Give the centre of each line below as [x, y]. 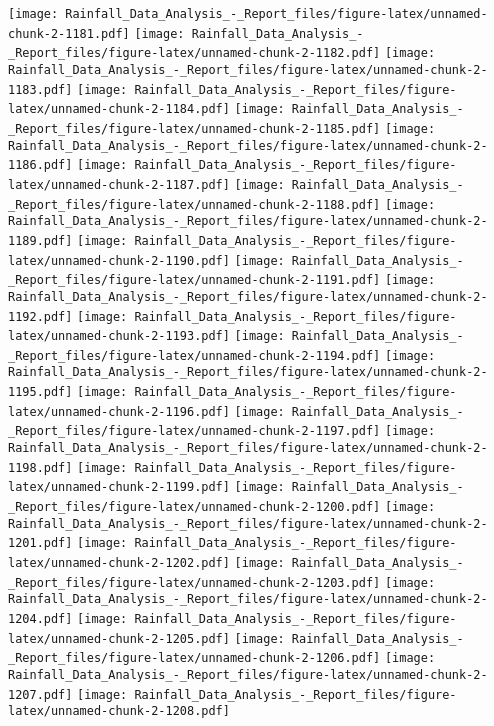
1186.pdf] [40, 165]
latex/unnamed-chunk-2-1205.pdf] [119, 638]
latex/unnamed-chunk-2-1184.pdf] [119, 109]
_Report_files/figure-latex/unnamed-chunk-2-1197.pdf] [194, 431]
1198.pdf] [40, 467]
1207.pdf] [40, 694]
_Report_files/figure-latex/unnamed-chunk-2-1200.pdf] [194, 507]
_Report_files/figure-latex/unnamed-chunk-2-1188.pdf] [194, 204]
